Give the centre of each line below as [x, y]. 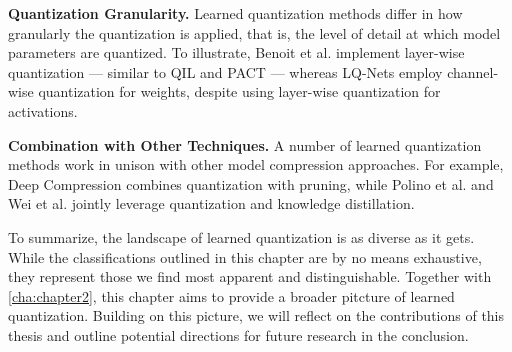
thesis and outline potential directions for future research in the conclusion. [238, 334]
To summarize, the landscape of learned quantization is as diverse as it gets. [241, 236]
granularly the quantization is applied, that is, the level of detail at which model [254, 32]
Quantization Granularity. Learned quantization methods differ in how [235, 13]
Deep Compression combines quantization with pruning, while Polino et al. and [251, 183]
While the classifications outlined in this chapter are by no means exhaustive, [245, 256]
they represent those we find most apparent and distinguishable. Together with [250, 276]
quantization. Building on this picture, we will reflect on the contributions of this [256, 315]
